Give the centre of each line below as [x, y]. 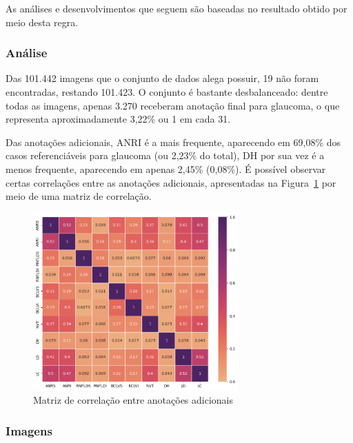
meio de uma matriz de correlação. [79, 196]
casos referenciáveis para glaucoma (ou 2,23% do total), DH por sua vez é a [165, 155]
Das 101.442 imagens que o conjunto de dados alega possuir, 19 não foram [162, 78]
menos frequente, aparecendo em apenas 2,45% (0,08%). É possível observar [166, 168]
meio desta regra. [42, 22]
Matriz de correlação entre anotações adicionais [133, 400]
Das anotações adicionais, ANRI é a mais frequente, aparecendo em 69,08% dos [173, 142]
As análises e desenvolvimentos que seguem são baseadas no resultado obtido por [176, 8]
